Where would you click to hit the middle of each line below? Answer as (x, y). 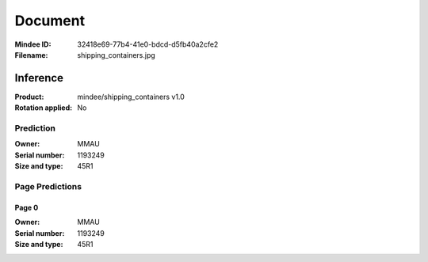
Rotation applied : (44, 108)
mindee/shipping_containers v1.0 (131, 97)
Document (50, 21)
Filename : (31, 55)
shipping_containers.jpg (117, 55)
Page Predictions (48, 186)
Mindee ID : (33, 44)
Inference (39, 78)
